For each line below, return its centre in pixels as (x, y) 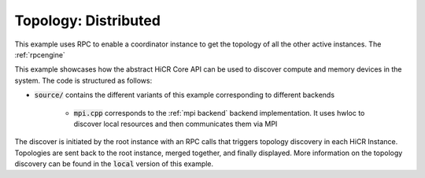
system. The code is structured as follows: (83, 80)
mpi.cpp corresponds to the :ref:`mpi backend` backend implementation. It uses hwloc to (219, 113)
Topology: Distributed (88, 20)
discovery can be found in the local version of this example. (114, 164)
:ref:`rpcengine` (40, 54)
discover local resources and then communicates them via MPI (176, 124)
